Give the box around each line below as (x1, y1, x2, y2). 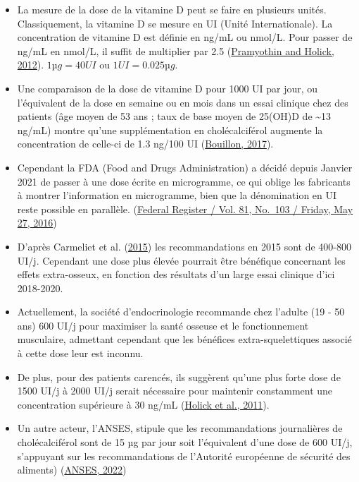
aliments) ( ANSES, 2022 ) (17, 462, 127, 477)
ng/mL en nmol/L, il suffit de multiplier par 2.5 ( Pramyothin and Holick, (17, 43, 334, 58)
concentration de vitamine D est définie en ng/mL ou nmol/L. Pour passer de (17, 30, 353, 44)
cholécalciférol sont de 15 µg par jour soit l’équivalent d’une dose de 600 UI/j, (17, 435, 353, 450)
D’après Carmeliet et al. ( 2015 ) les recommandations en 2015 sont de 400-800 (17, 239, 352, 253)
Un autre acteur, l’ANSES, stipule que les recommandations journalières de (17, 421, 343, 435)
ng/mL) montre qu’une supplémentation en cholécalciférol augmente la (17, 122, 323, 137)
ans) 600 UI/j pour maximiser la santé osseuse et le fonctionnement (17, 318, 309, 332)
